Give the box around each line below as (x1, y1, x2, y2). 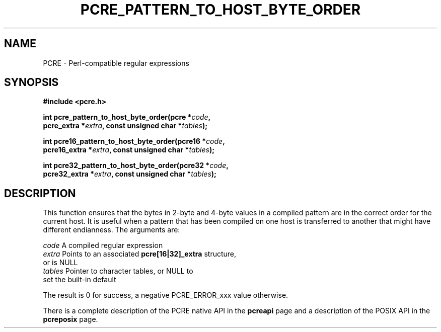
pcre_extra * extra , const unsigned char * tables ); (43, 121, 207, 130)
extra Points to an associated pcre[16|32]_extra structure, (43, 250, 237, 259)
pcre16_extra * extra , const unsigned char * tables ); (43, 145, 214, 154)
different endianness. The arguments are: (43, 225, 180, 234)
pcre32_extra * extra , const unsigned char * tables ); (43, 170, 216, 179)
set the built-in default (43, 275, 116, 284)
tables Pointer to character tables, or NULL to (43, 267, 193, 276)
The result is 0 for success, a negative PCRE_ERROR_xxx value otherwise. (43, 291, 288, 300)
